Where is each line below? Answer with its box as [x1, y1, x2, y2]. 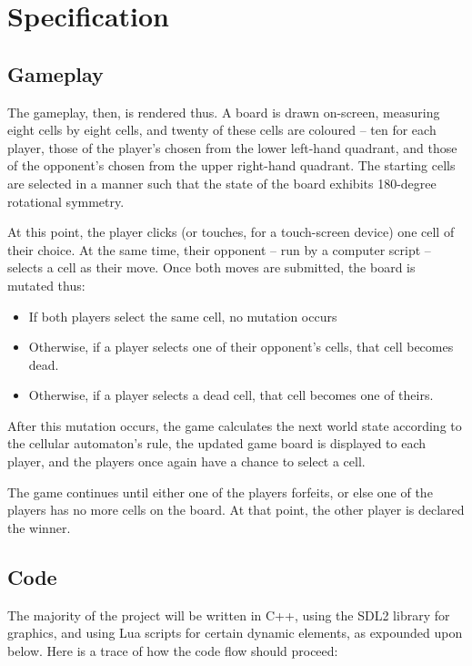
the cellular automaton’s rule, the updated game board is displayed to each [7, 434, 427, 453]
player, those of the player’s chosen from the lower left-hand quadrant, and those [7, 138, 457, 157]
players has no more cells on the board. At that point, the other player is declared [7, 500, 465, 519]
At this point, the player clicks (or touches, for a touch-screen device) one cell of [7, 222, 455, 241]
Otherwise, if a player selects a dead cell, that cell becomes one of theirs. [28, 385, 434, 405]
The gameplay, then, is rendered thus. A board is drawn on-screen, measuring [7, 102, 440, 121]
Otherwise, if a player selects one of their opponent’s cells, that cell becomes [28, 337, 454, 356]
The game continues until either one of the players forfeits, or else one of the [7, 482, 433, 501]
